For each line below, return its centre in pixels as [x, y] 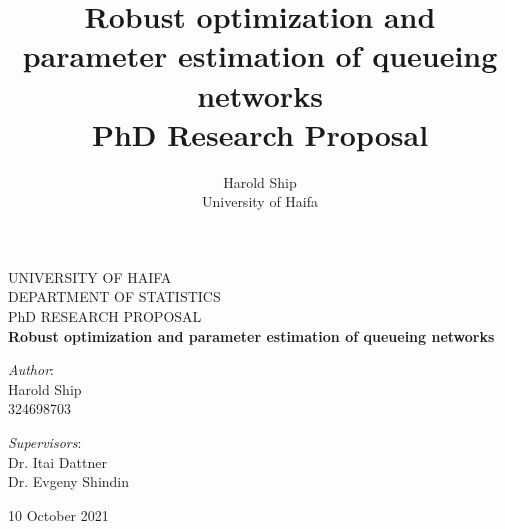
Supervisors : [45, 442]
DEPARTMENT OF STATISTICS [114, 296]
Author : [31, 369]
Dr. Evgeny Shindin [69, 481]
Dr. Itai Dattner [57, 461]
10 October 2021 [58, 514]
